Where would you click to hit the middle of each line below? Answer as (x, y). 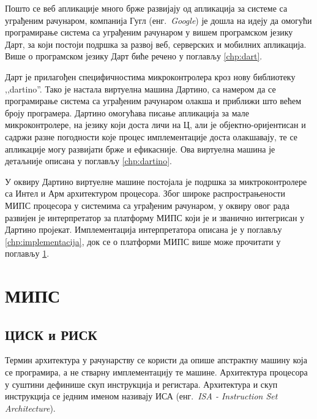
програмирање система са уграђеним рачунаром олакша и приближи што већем (153, 101)
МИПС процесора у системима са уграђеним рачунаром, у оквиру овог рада (147, 205)
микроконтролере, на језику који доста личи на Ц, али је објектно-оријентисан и (155, 125)
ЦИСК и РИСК (51, 334)
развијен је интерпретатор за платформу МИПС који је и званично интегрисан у (155, 217)
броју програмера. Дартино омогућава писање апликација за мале (127, 112)
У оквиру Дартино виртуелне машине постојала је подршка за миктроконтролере (156, 181)
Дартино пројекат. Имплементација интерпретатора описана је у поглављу (144, 229)
